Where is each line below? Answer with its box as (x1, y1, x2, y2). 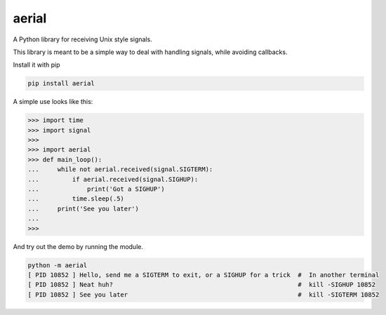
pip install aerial (27, 79, 95, 88)
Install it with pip (13, 60, 60, 69)
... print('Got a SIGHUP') (27, 185, 165, 193)
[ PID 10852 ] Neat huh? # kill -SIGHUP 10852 (27, 281, 375, 289)
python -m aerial (27, 261, 88, 269)
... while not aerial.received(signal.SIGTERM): (27, 166, 213, 173)
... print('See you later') (27, 204, 140, 213)
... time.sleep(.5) (27, 195, 124, 203)
